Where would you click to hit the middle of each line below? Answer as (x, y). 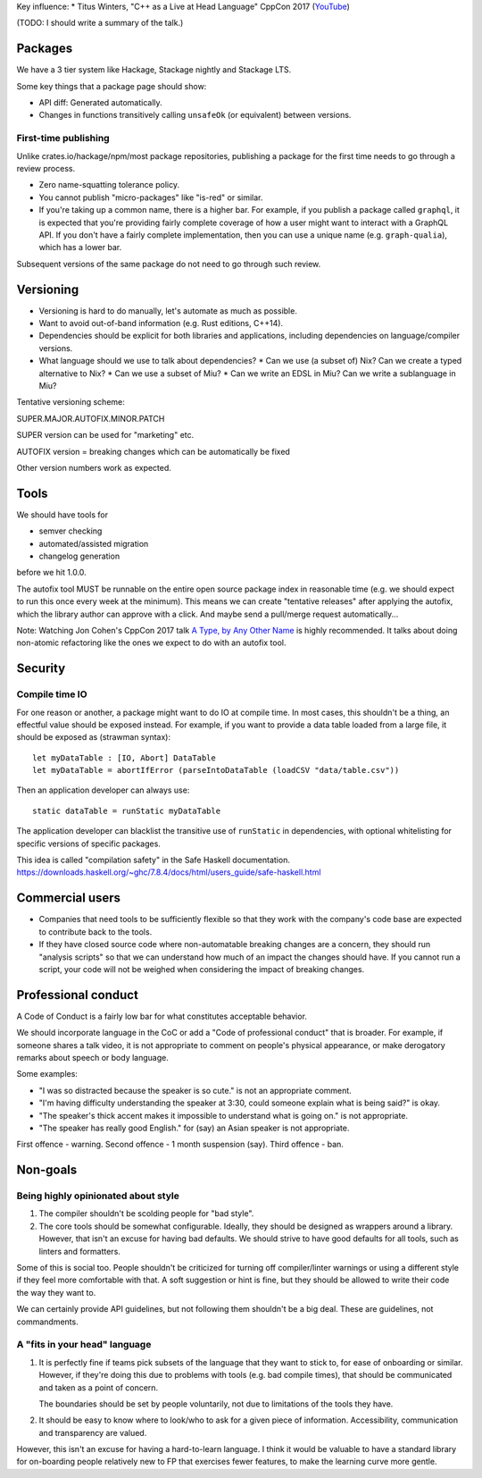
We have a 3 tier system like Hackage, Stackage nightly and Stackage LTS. (154, 70)
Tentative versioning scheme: (71, 402)
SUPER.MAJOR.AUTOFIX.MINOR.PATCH (91, 418)
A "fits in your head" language (84, 1345)
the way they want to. (56, 1292)
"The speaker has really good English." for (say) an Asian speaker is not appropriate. (194, 1128)
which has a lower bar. (80, 248)
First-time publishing (63, 139)
